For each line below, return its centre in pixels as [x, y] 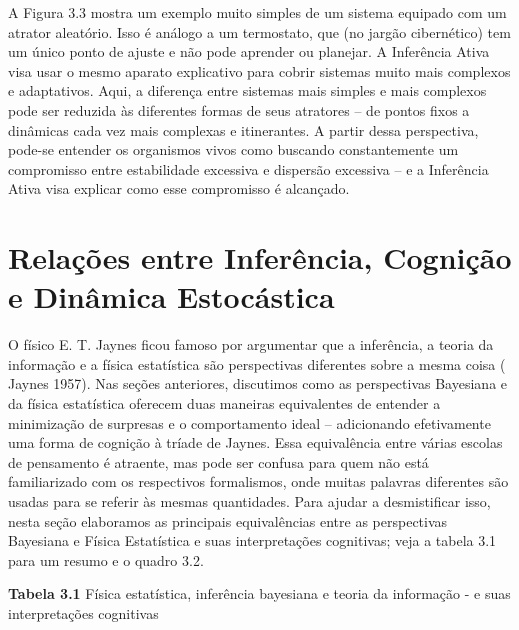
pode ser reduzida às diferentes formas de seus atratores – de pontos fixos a [239, 109]
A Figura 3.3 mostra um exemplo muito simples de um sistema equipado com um [257, 12]
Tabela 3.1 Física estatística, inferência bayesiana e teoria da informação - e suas [259, 593]
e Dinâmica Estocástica [171, 296]
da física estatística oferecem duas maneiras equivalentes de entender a [224, 403]
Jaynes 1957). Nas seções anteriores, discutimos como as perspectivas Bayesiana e [258, 383]
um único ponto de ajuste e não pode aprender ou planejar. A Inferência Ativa [249, 51]
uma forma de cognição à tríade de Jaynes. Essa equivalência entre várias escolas [255, 442]
